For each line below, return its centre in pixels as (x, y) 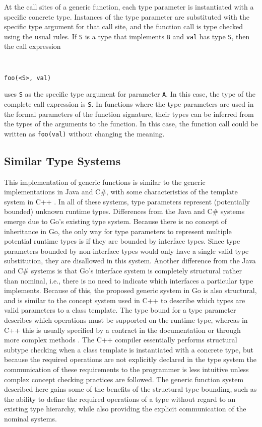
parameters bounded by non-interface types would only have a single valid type (126, 251)
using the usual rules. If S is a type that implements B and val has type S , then (127, 36)
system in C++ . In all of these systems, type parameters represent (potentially (127, 201)
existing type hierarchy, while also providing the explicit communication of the (125, 409)
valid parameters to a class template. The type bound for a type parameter (120, 310)
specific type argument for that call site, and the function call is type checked (123, 26)
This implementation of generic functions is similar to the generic (105, 182)
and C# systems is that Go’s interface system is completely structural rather (123, 271)
